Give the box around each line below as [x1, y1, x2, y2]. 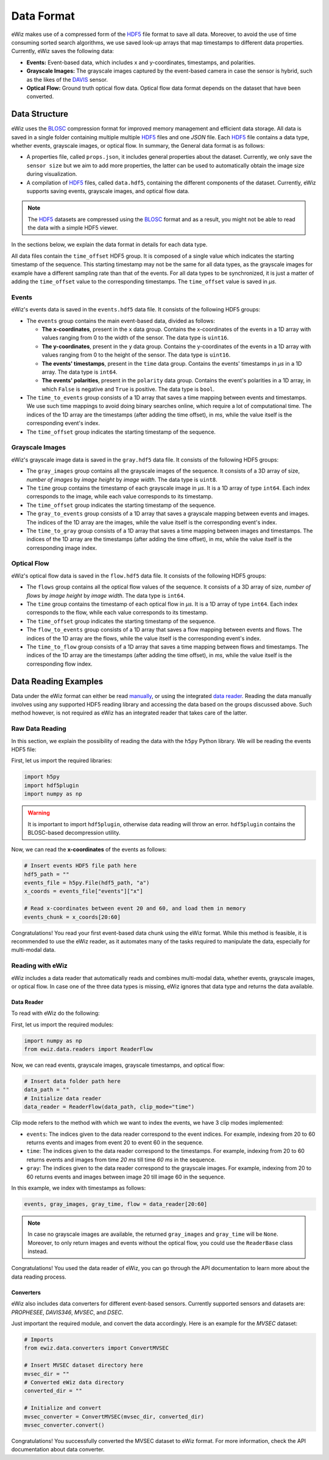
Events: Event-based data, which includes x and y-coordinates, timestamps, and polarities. [26, 59, 256, 66]
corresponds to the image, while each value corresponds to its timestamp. [26, 493, 213, 500]
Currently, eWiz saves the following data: [11, 48, 114, 55]
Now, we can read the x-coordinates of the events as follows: [11, 846, 167, 853]
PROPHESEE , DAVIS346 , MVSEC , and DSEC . [11, 1309, 124, 1316]
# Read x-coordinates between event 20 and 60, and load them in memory [24, 905, 246, 912]
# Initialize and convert [24, 1404, 102, 1412]
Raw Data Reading [11, 724, 66, 733]
